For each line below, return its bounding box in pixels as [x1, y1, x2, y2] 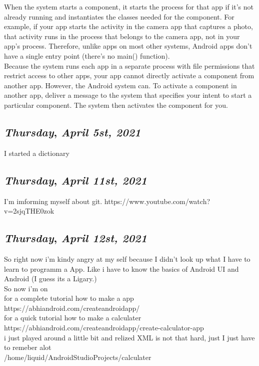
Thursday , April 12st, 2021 [4, 230, 147, 246]
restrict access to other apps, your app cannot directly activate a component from [4, 70, 254, 81]
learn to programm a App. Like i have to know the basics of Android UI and [4, 263, 239, 274]
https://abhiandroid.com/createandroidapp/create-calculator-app [4, 322, 204, 333]
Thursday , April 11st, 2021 [4, 172, 147, 188]
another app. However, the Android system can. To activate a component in [4, 80, 237, 90]
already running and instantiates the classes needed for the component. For [4, 11, 234, 22]
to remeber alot [4, 342, 51, 352]
